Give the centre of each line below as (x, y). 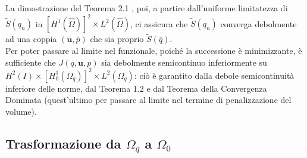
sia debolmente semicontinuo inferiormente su (184, 62)
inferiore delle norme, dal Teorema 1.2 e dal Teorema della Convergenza (136, 88)
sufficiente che (31, 62)
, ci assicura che (159, 23)
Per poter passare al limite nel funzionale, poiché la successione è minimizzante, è (154, 50)
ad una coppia (31, 39)
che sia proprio (117, 39)
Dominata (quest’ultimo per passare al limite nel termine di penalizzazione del (148, 100)
